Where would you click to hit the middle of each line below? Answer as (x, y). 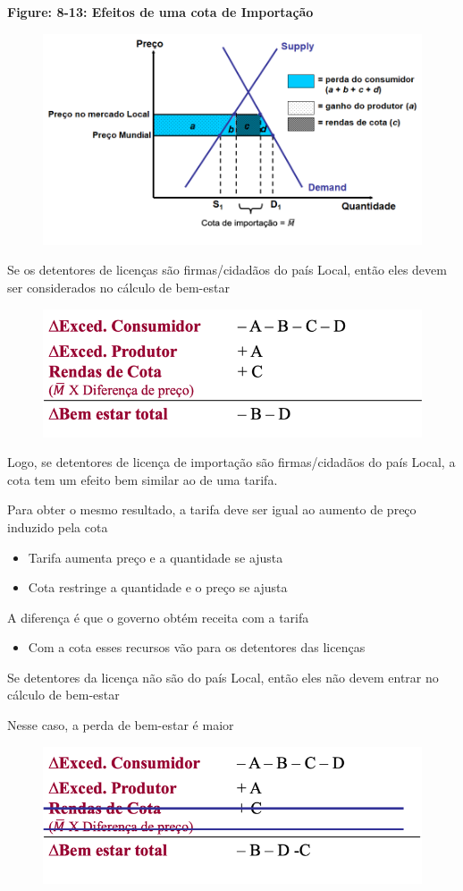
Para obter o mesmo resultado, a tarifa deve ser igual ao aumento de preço (212, 509)
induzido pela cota (58, 526)
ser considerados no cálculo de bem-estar (118, 288)
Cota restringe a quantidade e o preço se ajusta (158, 587)
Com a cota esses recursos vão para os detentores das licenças (197, 647)
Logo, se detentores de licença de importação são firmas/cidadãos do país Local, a (231, 462)
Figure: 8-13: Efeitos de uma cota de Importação (160, 12)
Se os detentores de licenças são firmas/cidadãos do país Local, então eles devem (227, 270)
